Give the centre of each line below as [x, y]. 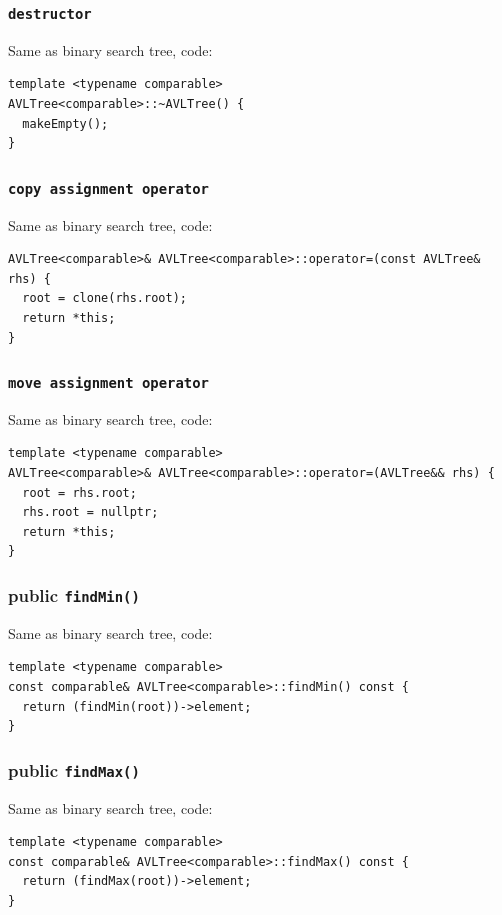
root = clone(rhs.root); [104, 298]
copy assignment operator [108, 188]
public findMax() [74, 769]
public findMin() [74, 594]
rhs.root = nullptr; [90, 512]
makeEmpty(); [65, 123]
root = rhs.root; [79, 492]
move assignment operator [108, 383]
